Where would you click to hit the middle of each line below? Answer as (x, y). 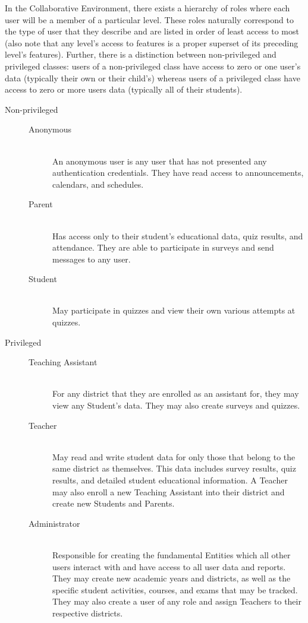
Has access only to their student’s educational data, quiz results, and (178, 235)
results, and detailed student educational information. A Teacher (170, 480)
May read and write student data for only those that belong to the (174, 456)
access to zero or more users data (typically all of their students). (124, 89)
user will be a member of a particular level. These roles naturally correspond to (149, 19)
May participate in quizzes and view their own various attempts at (174, 310)
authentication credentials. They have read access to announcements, (178, 173)
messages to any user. (92, 259)
